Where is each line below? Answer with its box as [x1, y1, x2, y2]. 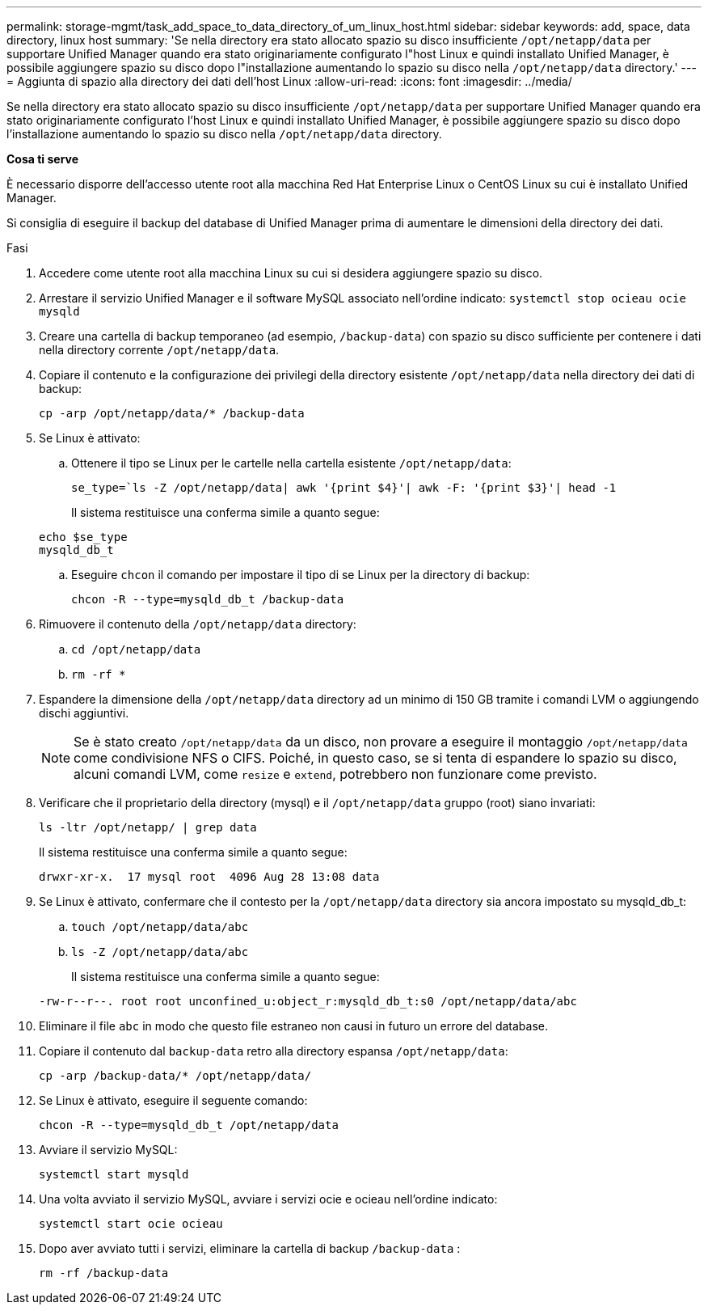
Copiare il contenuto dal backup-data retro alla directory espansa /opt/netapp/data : [39, 1044, 508, 1058]
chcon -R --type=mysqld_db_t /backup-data [71, 593, 344, 606]
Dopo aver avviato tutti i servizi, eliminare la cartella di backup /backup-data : [39, 1241, 461, 1255]
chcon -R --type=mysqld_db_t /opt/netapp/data [39, 1119, 339, 1131]
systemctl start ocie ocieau [39, 1217, 223, 1230]
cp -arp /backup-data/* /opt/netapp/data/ [39, 1069, 312, 1082]
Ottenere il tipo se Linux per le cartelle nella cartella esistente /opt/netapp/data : [71, 456, 512, 470]
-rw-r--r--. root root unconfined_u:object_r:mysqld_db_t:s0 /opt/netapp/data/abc [39, 995, 577, 1008]
